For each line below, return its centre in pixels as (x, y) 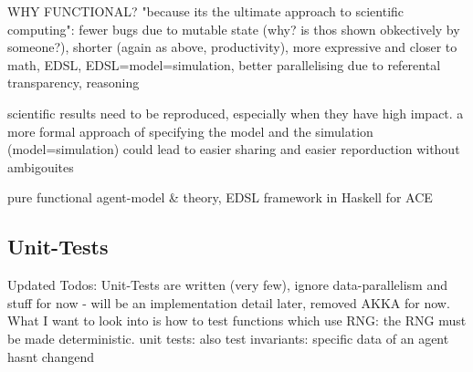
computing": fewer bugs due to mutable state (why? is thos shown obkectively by (234, 29)
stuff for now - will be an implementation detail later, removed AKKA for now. (229, 302)
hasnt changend (51, 356)
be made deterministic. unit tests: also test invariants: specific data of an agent (228, 338)
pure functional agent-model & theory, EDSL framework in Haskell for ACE (220, 197)
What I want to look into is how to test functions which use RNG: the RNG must (237, 320)
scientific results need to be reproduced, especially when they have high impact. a (236, 113)
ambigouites (41, 166)
